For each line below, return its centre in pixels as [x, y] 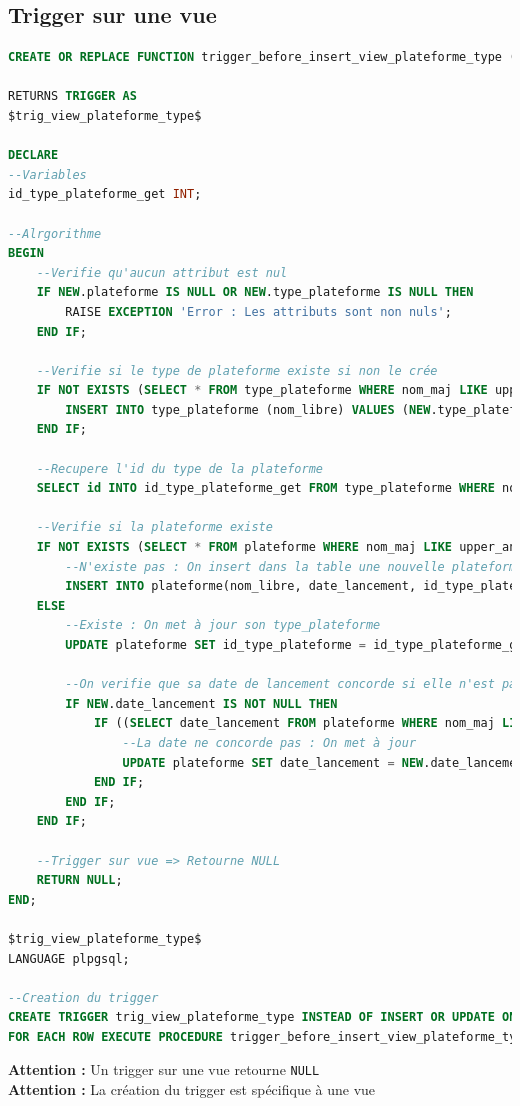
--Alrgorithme [55, 233]
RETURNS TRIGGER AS [72, 96]
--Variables [47, 174]
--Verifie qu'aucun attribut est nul [162, 272]
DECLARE [33, 155]
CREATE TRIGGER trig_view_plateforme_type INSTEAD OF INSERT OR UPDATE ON [262, 1017]
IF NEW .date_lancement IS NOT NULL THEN [201, 703]
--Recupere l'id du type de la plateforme [179, 468]
